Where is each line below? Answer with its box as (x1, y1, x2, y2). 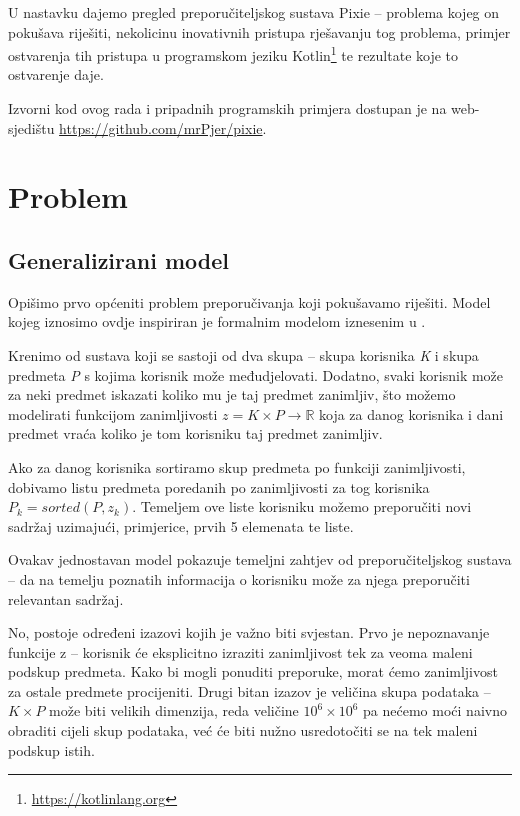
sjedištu (8, 117, 55, 138)
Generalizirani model (8, 244, 229, 275)
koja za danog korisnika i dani (319, 403, 504, 424)
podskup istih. (8, 739, 95, 760)
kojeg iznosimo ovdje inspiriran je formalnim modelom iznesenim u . (8, 311, 426, 332)
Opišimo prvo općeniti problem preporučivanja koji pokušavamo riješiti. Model (8, 291, 491, 312)
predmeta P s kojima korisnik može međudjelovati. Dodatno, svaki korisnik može (8, 364, 504, 385)
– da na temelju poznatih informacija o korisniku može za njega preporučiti (8, 568, 470, 589)
